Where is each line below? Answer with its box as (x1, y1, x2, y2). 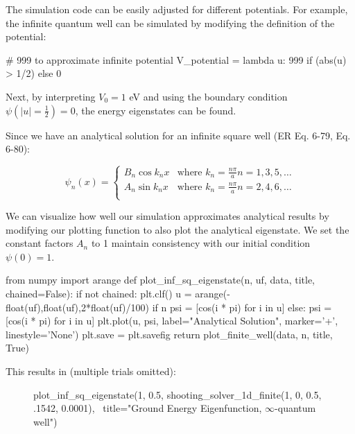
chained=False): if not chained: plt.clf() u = (6, 286, 192, 300)
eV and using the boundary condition (129, 89, 288, 103)
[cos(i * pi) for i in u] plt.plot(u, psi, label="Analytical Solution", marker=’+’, (6, 313, 338, 328)
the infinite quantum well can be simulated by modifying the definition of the (6, 15, 335, 30)
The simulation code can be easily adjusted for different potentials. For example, (6, 2, 348, 16)
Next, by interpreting (6, 89, 96, 103)
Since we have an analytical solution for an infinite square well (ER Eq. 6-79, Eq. (6, 128, 351, 142)
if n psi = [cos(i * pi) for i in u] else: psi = (152, 300, 332, 314)
